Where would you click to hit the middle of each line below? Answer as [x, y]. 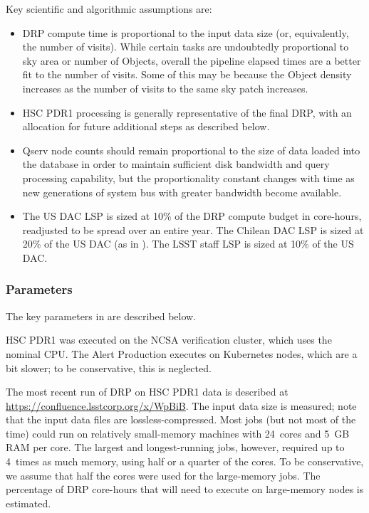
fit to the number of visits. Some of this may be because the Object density [187, 74]
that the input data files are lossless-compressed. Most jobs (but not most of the [181, 419]
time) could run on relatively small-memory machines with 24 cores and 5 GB [178, 433]
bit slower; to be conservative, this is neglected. [109, 367]
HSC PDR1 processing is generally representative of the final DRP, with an [187, 112]
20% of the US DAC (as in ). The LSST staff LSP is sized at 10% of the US [188, 244]
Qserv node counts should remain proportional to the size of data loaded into [191, 150]
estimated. [28, 503]
